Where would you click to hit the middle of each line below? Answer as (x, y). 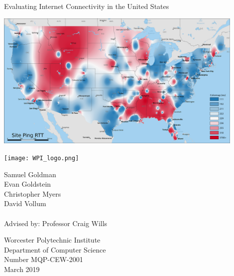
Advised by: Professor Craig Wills (56, 223)
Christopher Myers (33, 193)
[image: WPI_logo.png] (42, 158)
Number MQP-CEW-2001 (44, 259)
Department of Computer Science (55, 249)
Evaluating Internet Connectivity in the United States (87, 6)
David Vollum (25, 203)
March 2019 (22, 269)
